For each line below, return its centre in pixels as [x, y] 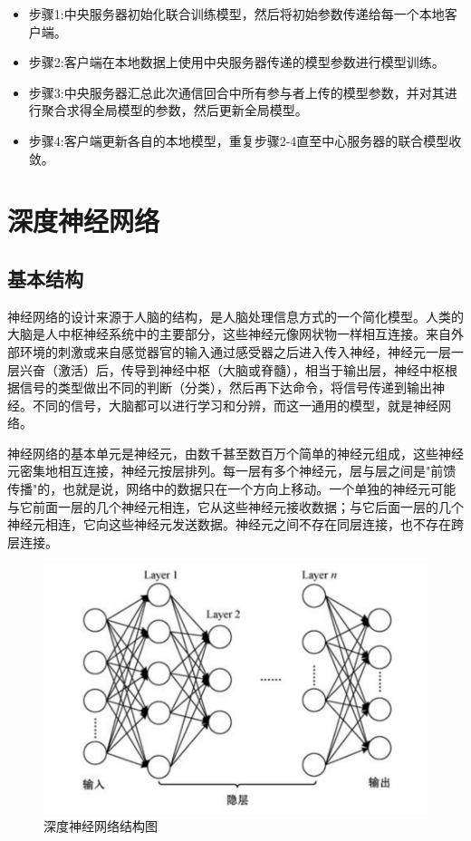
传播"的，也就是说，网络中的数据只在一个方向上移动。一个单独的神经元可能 [232, 489]
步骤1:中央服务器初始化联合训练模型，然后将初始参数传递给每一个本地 [236, 14]
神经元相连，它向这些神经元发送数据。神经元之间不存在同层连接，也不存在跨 [235, 524]
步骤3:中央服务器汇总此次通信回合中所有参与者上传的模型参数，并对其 [236, 92]
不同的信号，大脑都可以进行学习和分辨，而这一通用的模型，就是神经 [235, 405]
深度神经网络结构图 [101, 826]
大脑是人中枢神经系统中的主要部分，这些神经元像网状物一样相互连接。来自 [229, 334]
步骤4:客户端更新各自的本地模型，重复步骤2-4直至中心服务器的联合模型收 [245, 140]
